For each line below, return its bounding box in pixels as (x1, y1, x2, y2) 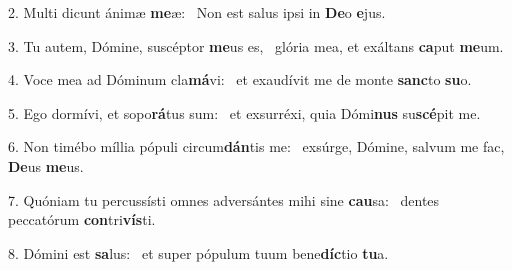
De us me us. (8, 155, 84, 176)
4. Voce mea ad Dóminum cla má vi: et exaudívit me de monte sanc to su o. (8, 69, 472, 90)
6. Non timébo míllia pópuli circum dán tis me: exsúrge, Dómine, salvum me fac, (8, 136, 505, 157)
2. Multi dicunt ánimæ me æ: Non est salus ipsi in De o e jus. (8, 2, 386, 22)
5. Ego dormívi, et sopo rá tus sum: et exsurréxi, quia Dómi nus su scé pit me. (8, 102, 481, 123)
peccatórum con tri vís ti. (8, 209, 156, 230)
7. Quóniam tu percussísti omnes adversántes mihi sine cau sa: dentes (8, 189, 440, 210)
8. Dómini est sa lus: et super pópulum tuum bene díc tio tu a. (8, 242, 389, 263)
